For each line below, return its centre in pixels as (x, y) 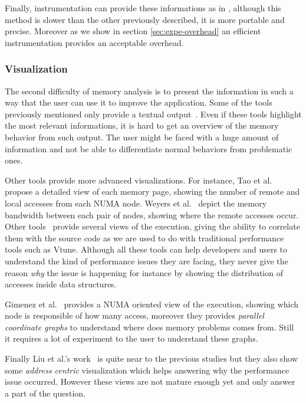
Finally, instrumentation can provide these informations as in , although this (143, 8)
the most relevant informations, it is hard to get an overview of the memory (142, 125)
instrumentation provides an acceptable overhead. (94, 42)
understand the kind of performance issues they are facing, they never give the (147, 261)
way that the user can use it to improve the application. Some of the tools (139, 102)
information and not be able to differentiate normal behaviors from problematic (149, 148)
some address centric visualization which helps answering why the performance (147, 370)
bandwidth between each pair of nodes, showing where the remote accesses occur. (152, 214)
